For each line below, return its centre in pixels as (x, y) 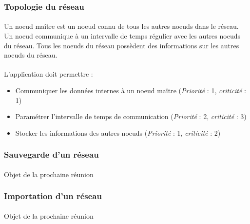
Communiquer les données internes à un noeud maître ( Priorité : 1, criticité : (131, 90)
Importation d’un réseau (53, 196)
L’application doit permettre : (48, 74)
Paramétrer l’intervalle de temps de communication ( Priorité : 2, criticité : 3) (131, 116)
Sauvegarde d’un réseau (51, 154)
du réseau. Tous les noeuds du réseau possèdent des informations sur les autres (122, 45)
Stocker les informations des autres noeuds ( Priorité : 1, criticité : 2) (118, 132)
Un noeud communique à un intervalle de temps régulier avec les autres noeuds (122, 36)
